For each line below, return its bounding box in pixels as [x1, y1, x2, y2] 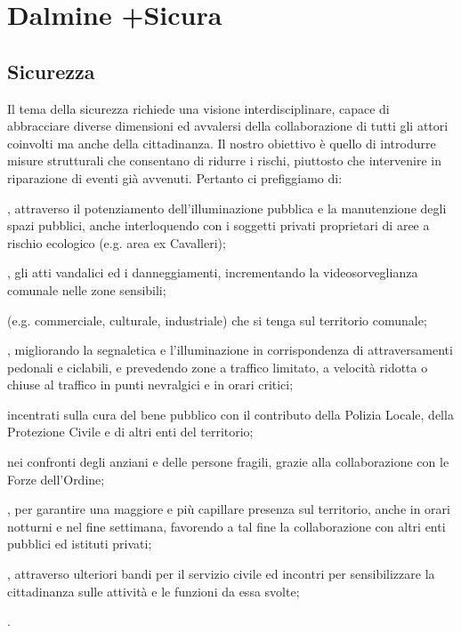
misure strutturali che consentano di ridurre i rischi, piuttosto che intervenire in [7, 151, 442, 170]
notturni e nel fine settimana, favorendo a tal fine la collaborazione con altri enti [7, 517, 446, 535]
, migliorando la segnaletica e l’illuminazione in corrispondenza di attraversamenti [7, 341, 453, 359]
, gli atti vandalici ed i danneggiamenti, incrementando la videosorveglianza [7, 263, 418, 282]
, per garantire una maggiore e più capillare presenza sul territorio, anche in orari [7, 500, 450, 518]
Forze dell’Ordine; [7, 469, 105, 488]
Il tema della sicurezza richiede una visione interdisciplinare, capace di [7, 99, 390, 117]
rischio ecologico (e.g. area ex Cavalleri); [7, 233, 226, 252]
